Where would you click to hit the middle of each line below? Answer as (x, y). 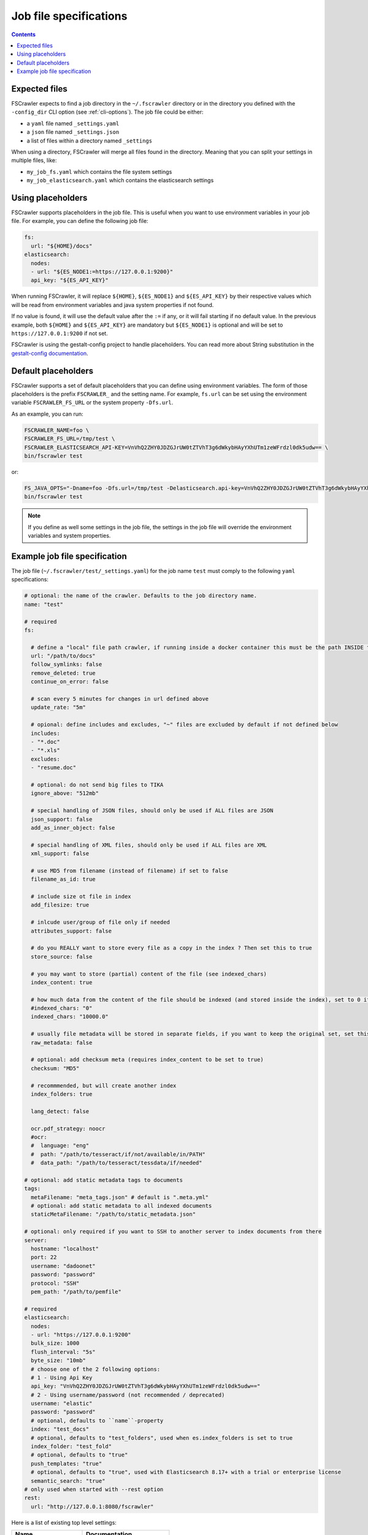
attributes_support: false (71, 931)
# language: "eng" (60, 1146)
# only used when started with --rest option (94, 1489)
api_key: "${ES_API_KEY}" (70, 280)
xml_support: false (60, 854)
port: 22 (44, 1257)
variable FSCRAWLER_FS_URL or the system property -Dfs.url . (92, 403)
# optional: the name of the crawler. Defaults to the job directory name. (141, 596)
